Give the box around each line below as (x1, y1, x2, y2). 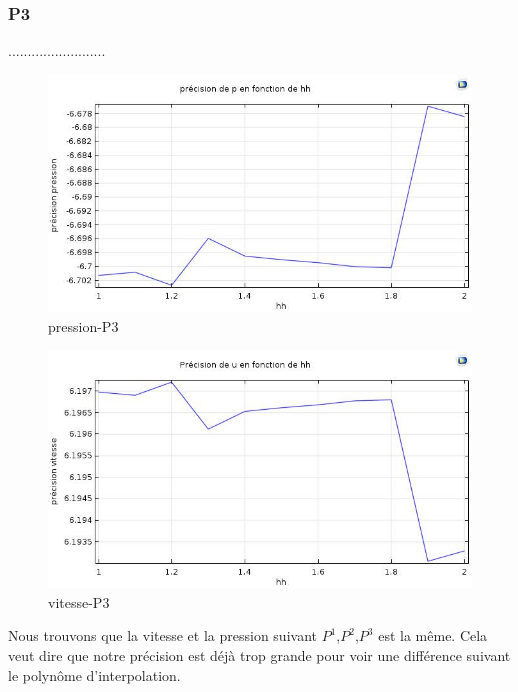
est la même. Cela (378, 625, 488, 646)
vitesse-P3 (48, 591, 110, 612)
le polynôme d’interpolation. (8, 664, 181, 685)
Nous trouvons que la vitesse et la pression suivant (8, 625, 317, 646)
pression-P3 (48, 316, 119, 337)
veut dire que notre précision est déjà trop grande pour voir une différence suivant (8, 645, 511, 665)
